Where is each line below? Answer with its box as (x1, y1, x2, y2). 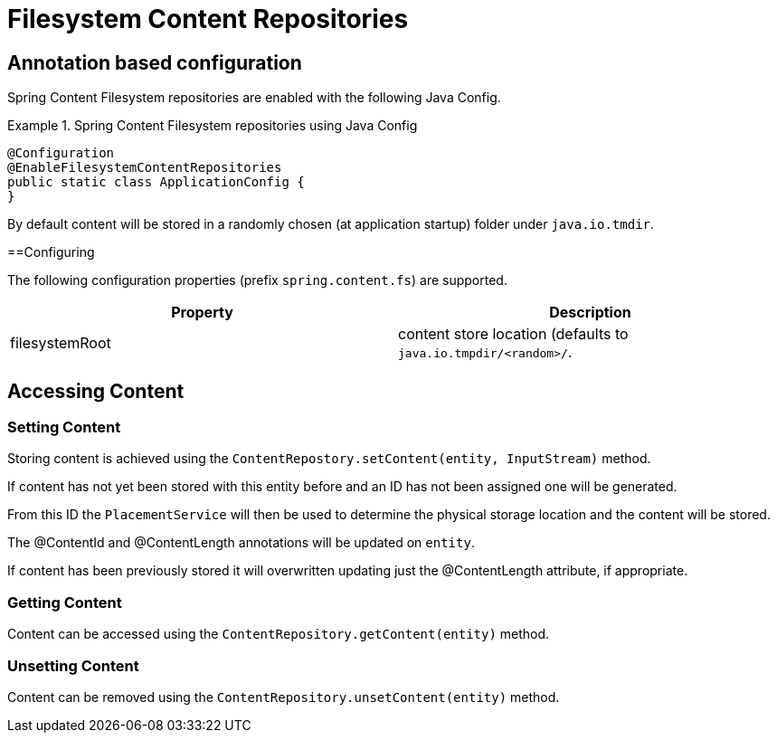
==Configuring (7, 244, 95, 261)
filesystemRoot (10, 334, 111, 353)
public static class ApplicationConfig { (7, 175, 305, 190)
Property (171, 303, 233, 322)
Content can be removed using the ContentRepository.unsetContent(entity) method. (7, 688, 560, 705)
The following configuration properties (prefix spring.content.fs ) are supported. (7, 272, 507, 289)
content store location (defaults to (398, 325, 629, 344)
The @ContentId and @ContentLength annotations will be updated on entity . (7, 535, 475, 551)
